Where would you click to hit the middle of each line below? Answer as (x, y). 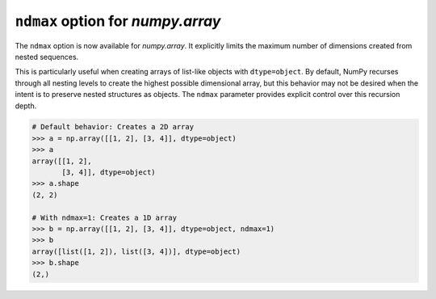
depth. (26, 106)
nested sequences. (47, 57)
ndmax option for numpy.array (118, 21)
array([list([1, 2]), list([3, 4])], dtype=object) (136, 251)
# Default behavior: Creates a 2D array (113, 127)
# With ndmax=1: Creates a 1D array (105, 217)
